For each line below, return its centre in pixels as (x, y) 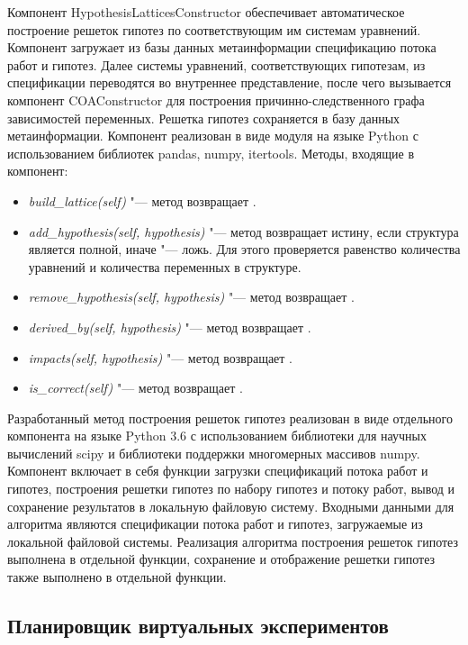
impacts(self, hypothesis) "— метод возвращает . (161, 357)
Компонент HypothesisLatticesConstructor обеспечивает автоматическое (206, 12)
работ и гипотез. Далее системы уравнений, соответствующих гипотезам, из (216, 64)
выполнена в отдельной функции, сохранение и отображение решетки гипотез (221, 559)
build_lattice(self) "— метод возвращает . (142, 200)
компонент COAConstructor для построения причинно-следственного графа (216, 100)
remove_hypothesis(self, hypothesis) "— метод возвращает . (191, 297)
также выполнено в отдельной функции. (117, 577)
